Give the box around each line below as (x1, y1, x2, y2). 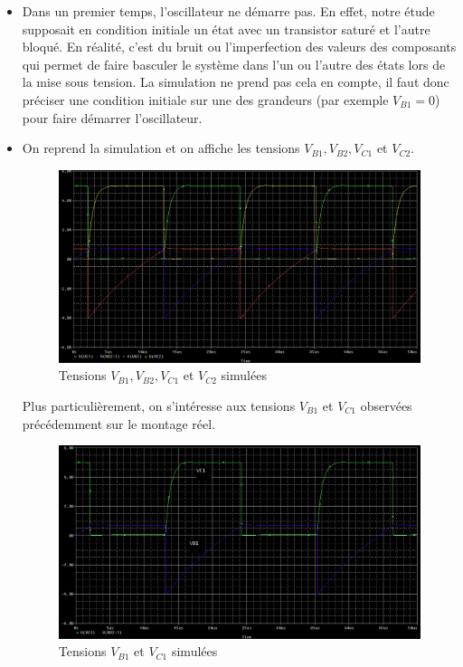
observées (360, 395, 412, 414)
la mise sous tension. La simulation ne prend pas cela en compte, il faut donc (22, 72, 449, 91)
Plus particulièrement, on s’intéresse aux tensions (22, 395, 296, 414)
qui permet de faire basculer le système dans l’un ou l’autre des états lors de (22, 54, 446, 73)
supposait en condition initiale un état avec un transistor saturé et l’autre (22, 19, 430, 38)
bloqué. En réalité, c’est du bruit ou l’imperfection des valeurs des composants (22, 37, 457, 56)
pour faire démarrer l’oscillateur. (22, 108, 203, 127)
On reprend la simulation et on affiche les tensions (22, 138, 300, 157)
